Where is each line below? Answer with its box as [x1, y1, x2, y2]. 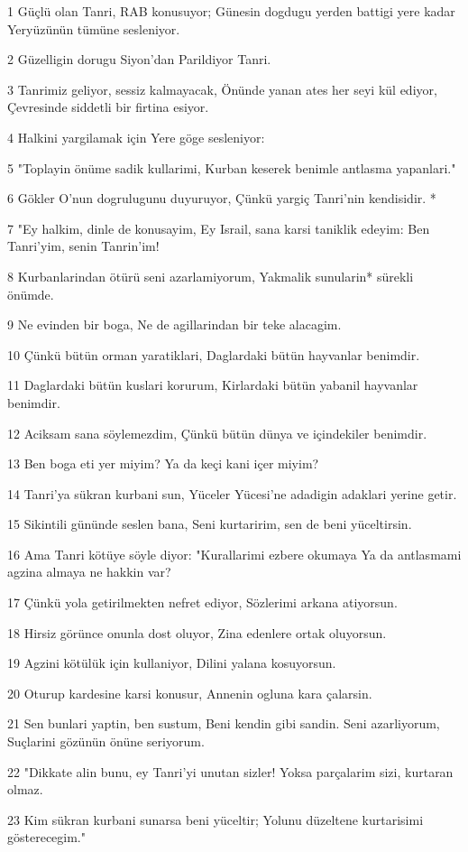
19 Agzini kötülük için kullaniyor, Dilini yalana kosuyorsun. [7, 653, 336, 672]
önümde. [7, 284, 54, 303]
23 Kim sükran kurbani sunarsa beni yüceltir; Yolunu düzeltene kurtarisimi [7, 810, 424, 829]
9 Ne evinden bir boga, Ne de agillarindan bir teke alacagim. [7, 315, 342, 334]
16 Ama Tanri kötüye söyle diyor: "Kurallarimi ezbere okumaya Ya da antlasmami [7, 544, 462, 563]
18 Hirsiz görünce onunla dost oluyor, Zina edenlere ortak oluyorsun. [7, 623, 387, 642]
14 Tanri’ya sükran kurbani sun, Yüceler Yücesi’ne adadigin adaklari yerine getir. [7, 484, 457, 503]
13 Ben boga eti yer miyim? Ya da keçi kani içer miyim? [7, 454, 319, 473]
